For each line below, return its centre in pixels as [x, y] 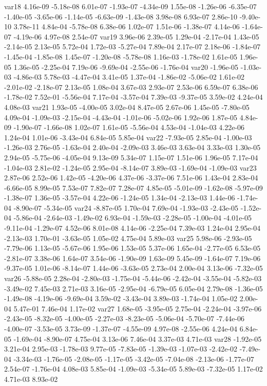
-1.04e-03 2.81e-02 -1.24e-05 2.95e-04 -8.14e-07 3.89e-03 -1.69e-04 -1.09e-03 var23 [130, 167]
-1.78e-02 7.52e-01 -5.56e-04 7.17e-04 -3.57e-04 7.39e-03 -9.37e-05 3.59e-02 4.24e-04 [133, 97]
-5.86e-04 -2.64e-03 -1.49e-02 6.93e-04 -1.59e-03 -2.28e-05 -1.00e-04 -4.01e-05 [133, 218]
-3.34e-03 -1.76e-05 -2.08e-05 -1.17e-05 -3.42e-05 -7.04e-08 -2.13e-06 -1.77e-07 [134, 359]
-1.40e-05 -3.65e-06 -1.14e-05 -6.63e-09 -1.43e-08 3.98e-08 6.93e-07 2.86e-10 [121, 16]
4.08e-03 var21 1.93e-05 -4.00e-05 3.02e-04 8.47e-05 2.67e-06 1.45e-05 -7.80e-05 [127, 107]
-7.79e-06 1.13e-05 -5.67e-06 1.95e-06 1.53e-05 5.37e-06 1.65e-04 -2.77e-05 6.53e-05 [132, 248]
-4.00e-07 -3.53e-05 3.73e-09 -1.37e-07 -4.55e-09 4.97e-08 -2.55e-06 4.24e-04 [121, 328]
